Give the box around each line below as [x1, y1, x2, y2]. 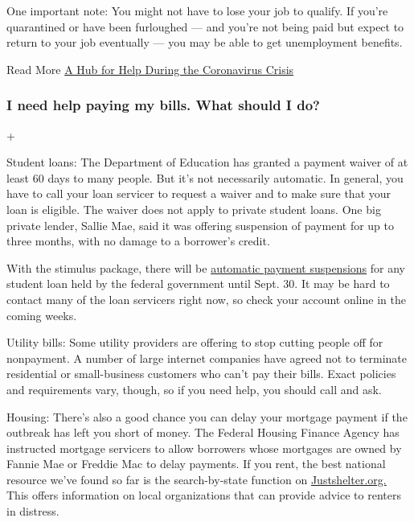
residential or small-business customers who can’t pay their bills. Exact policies [6, 365, 396, 382]
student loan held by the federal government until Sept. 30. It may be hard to [6, 275, 390, 292]
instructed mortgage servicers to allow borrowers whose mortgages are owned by [6, 439, 402, 456]
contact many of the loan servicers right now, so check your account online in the [6, 290, 406, 307]
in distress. [6, 503, 59, 520]
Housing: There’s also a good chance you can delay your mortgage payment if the [6, 408, 408, 425]
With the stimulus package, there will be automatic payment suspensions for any [6, 259, 406, 276]
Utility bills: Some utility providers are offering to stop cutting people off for [6, 334, 383, 351]
